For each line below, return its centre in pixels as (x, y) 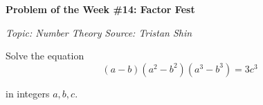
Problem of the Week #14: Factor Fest (100, 9)
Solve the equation (45, 56)
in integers (28, 93)
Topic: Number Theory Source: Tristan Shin (99, 32)
